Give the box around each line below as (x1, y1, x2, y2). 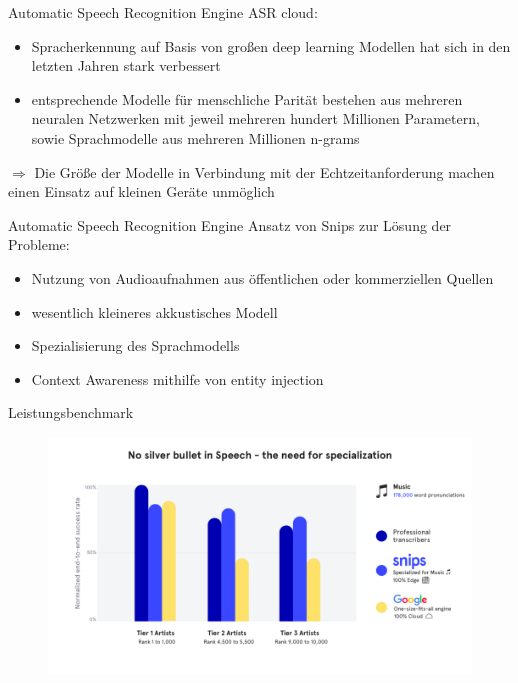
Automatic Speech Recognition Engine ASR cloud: (8, 2, 318, 22)
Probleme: (8, 234, 70, 255)
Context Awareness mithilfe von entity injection (31, 368, 324, 389)
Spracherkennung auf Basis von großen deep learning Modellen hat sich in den (31, 35, 511, 56)
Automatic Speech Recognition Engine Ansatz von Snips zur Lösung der (8, 214, 452, 235)
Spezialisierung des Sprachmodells (31, 335, 240, 356)
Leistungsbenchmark (8, 402, 134, 423)
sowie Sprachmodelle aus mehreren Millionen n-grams (31, 127, 360, 148)
